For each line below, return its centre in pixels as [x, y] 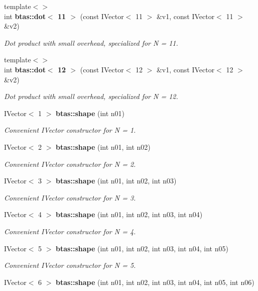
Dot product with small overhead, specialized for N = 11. [91, 42]
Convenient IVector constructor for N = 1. [70, 130]
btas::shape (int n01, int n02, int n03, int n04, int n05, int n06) [155, 282]
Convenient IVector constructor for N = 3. [70, 197]
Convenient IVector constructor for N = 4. [70, 231]
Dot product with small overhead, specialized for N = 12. [91, 96]
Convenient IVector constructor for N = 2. [70, 164]
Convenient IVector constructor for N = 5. [70, 265]
